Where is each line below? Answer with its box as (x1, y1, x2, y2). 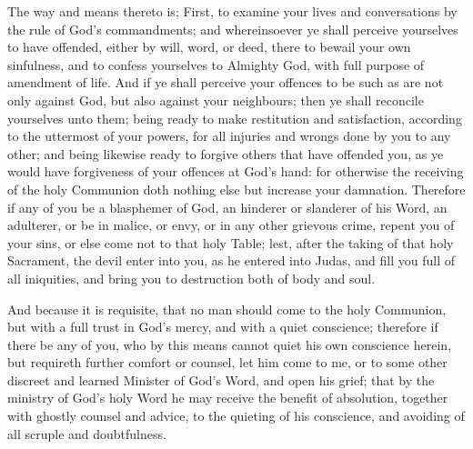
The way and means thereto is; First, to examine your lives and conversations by (7, 2, 458, 20)
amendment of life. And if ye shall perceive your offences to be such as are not (7, 73, 444, 92)
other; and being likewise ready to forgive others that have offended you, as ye (7, 144, 444, 163)
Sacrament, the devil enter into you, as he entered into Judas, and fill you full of (7, 251, 456, 270)
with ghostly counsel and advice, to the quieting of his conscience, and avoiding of (7, 406, 465, 425)
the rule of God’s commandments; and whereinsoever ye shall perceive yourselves (7, 19, 458, 38)
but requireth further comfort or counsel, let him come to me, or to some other (7, 353, 448, 372)
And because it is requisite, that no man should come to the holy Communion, (7, 299, 447, 318)
